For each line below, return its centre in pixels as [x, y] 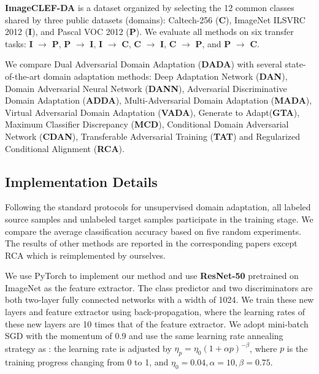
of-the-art [23, 76]
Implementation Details [81, 181]
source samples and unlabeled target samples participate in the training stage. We [159, 219]
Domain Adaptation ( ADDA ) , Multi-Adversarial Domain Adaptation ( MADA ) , [159, 100]
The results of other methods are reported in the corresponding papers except [151, 243]
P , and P [213, 43]
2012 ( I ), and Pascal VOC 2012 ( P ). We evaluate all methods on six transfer [149, 32]
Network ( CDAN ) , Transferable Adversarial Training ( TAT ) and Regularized [153, 136]
